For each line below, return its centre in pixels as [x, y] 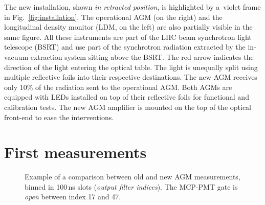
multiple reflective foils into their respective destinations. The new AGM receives [131, 77]
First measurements [75, 152]
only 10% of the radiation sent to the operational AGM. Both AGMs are [118, 87]
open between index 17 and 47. [73, 197]
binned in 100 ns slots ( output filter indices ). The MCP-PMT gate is [131, 186]
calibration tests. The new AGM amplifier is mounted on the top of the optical [128, 107]
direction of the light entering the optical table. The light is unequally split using [131, 67]
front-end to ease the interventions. [59, 117]
